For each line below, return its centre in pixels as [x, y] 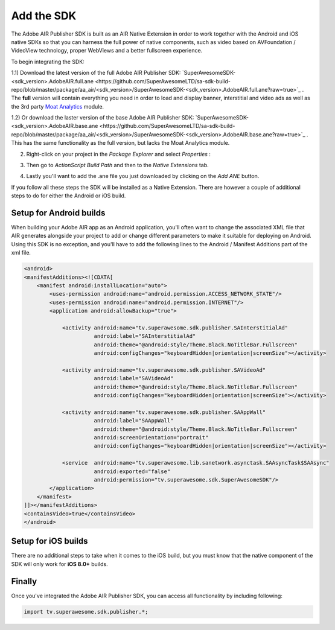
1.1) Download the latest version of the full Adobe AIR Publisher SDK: [96, 73]
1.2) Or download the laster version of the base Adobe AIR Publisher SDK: [103, 118]
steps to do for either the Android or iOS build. [69, 196]
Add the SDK [44, 16]
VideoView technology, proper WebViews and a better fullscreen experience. [107, 51]
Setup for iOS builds [49, 541]
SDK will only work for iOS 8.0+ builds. [59, 564]
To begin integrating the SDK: [48, 62]
